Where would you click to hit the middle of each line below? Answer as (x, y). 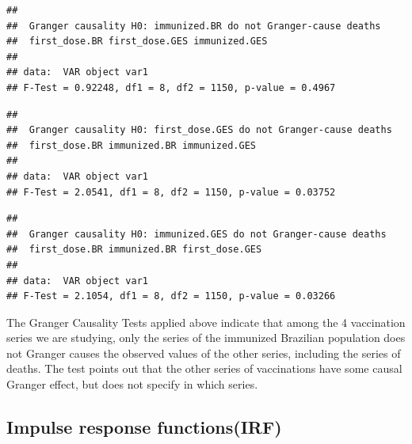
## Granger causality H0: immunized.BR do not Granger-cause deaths (194, 26)
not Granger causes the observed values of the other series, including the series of (204, 353)
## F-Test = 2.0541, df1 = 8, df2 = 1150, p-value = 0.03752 (171, 192)
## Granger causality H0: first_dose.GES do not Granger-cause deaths (199, 130)
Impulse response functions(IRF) (144, 427)
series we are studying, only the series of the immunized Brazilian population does (206, 338)
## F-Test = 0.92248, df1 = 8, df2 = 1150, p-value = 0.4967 (171, 87)
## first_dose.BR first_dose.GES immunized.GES (137, 42)
